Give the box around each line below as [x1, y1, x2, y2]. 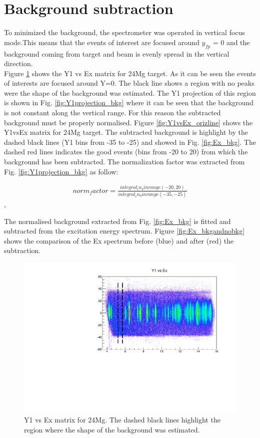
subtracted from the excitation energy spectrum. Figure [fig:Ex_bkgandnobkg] [4, 226, 245, 236]
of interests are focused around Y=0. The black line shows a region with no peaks [4, 78, 254, 88]
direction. [4, 58, 33, 69]
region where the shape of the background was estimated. [24, 424, 200, 434]
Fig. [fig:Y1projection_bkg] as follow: [4, 166, 118, 176]
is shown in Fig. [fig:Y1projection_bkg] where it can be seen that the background [4, 97, 254, 108]
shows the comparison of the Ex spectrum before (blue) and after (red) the [4, 235, 234, 246]
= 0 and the [212, 37, 250, 47]
